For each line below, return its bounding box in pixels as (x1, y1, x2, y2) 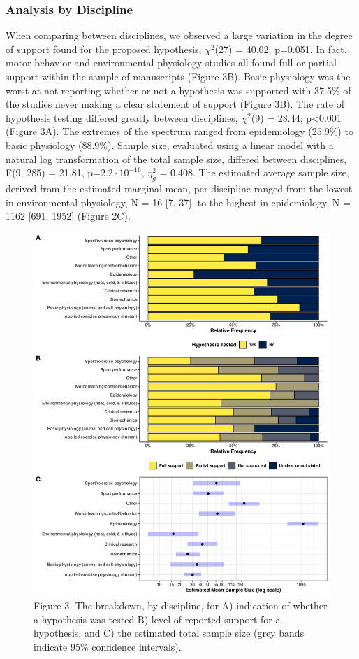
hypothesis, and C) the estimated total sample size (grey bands (34, 625, 305, 640)
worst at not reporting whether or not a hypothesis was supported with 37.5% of (6, 83, 351, 97)
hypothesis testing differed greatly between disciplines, (6, 110, 238, 125)
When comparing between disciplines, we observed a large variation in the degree (6, 28, 353, 43)
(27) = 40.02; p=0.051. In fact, (214, 41, 347, 56)
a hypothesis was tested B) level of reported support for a (34, 611, 281, 626)
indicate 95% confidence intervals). (34, 639, 182, 653)
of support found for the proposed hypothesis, (6, 41, 202, 56)
